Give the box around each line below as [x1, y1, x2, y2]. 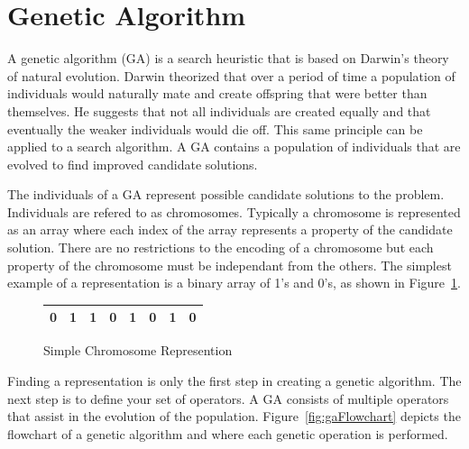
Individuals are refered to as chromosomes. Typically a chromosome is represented [7, 202, 461, 221]
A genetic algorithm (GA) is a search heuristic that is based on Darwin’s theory [7, 49, 449, 68]
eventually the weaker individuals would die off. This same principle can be [7, 119, 423, 138]
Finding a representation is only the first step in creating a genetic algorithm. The [7, 371, 462, 390]
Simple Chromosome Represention [43, 341, 233, 360]
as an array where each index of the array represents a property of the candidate [7, 220, 453, 239]
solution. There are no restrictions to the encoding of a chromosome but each [7, 238, 434, 257]
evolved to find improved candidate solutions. [7, 154, 258, 173]
